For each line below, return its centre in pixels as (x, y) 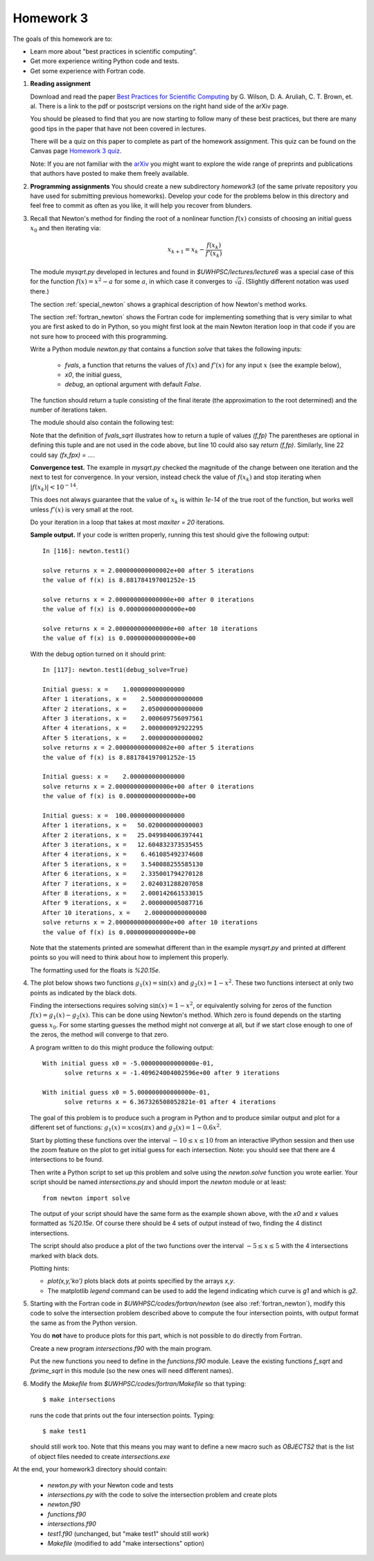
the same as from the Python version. (84, 1323)
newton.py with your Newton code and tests (110, 1485)
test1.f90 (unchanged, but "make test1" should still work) (128, 1533)
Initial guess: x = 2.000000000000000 (114, 777)
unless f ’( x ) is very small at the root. (82, 509)
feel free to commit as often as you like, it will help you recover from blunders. (141, 205)
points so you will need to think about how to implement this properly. (129, 957)
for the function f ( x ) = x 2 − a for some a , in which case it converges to (132, 281)
